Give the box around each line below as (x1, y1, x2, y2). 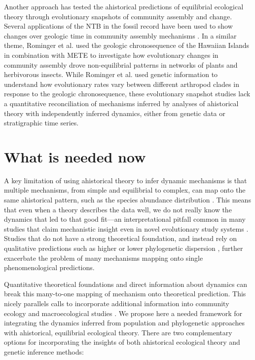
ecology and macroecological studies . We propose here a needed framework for (4, 308, 243, 318)
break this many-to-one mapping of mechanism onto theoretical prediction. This (4, 288, 246, 299)
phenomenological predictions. (4, 262, 95, 273)
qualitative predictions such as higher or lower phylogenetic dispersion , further (4, 243, 243, 253)
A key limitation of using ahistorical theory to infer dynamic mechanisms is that (4, 175, 247, 185)
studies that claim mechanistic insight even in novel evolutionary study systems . (4, 223, 249, 234)
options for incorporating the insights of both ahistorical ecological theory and (4, 337, 240, 347)
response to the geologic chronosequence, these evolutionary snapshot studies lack (4, 88, 251, 99)
